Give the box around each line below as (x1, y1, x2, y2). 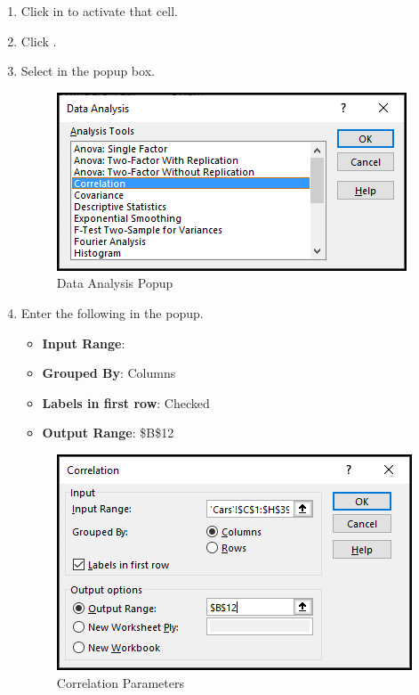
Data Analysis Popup (56, 274, 173, 292)
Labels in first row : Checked (42, 393, 210, 412)
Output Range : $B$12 (42, 423, 174, 442)
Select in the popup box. (20, 61, 155, 80)
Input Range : (42, 333, 125, 352)
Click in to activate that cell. (20, 2, 178, 20)
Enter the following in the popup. (20, 303, 204, 322)
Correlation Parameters (56, 673, 184, 691)
